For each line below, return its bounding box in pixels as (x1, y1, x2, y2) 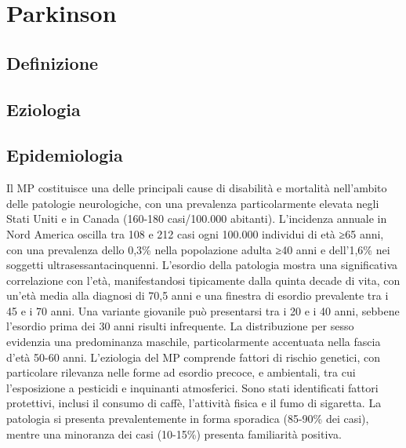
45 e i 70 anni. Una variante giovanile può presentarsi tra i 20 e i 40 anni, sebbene (6, 302, 400, 319)
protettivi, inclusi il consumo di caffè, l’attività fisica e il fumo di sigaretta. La (6, 395, 382, 411)
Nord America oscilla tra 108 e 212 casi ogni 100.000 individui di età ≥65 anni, (6, 225, 384, 242)
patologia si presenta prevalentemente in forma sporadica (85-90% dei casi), (6, 410, 369, 427)
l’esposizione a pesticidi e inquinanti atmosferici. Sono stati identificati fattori (6, 379, 379, 395)
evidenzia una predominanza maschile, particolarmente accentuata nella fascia (6, 333, 381, 350)
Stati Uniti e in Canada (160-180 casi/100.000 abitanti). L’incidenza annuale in (6, 210, 387, 227)
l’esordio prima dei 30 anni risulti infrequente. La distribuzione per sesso (6, 318, 354, 334)
